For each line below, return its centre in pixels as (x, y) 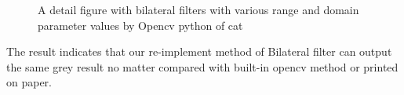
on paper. (29, 82)
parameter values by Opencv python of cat (140, 25)
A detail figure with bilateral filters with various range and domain (198, 9)
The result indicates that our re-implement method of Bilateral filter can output (199, 51)
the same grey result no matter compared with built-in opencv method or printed (202, 66)
